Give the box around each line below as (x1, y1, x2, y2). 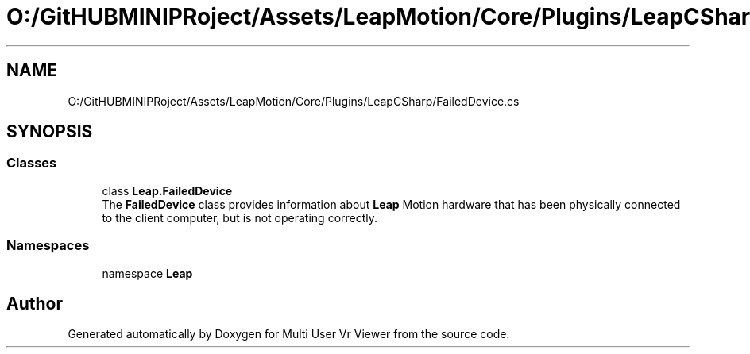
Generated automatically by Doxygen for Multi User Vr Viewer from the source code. (68, 327, 510, 341)
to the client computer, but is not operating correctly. (102, 210, 378, 225)
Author (6, 293, 63, 314)
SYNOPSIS (6, 121, 93, 142)
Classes (6, 155, 57, 171)
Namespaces (6, 237, 90, 254)
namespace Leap (102, 266, 193, 280)
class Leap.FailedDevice (102, 183, 233, 198)
